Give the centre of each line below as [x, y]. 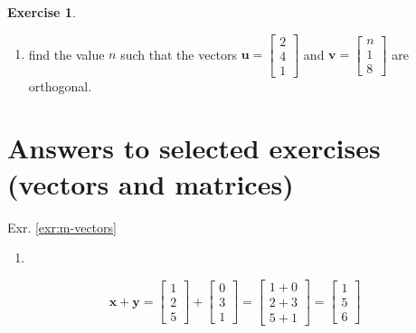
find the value [66, 54]
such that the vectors [179, 54]
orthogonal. [60, 86]
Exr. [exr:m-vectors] [62, 227]
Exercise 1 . [42, 12]
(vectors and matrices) [151, 183]
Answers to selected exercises [194, 148]
